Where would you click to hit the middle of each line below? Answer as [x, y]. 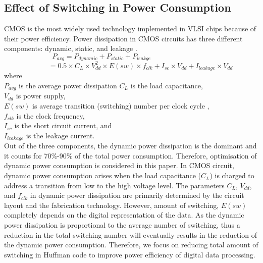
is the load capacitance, [167, 85]
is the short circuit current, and [63, 125]
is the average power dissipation [68, 85]
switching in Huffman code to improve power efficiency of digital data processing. [130, 254]
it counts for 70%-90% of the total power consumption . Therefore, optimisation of [130, 155]
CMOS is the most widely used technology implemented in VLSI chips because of [130, 29]
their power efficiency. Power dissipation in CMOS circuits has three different [123, 38]
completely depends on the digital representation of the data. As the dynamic [124, 215]
